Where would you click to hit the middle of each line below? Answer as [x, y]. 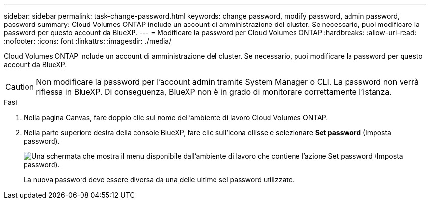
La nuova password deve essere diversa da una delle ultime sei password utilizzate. [159, 180]
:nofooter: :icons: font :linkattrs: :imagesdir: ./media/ [88, 41]
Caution [20, 87]
